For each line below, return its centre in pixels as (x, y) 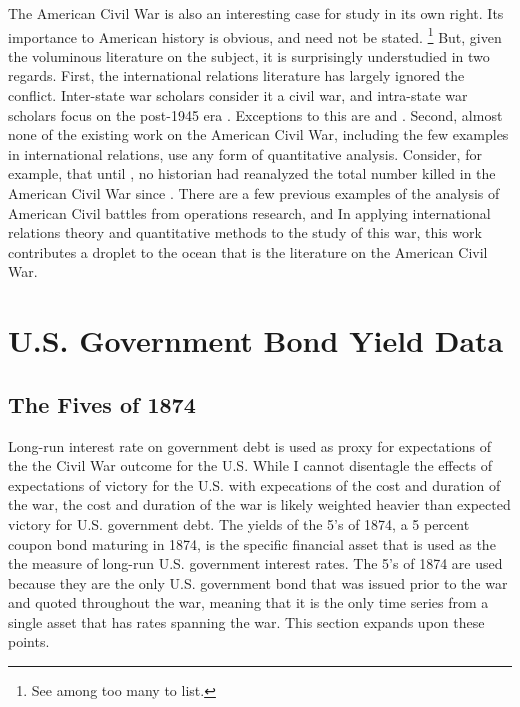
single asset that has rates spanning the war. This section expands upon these (246, 621)
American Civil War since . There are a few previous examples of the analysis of (254, 193)
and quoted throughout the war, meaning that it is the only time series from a (248, 602)
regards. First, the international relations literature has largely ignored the (236, 75)
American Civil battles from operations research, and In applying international (249, 212)
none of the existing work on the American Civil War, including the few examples (258, 134)
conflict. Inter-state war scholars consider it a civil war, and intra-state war (238, 95)
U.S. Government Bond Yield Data (256, 340)
